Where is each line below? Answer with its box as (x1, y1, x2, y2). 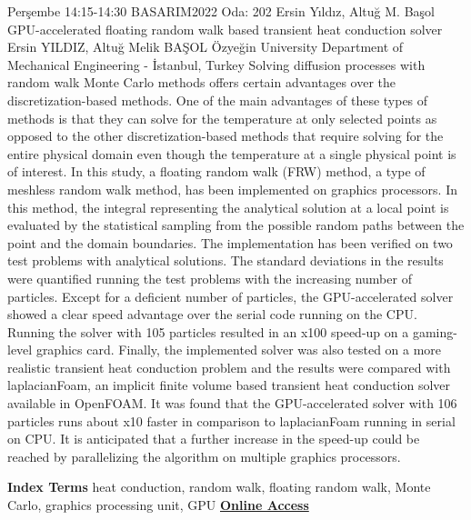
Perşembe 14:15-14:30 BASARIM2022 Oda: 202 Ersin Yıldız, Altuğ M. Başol (7, 2, 435, 20)
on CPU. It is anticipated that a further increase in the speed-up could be (7, 429, 420, 448)
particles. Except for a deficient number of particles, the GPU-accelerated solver (7, 286, 454, 305)
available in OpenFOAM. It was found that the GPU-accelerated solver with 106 (7, 394, 457, 413)
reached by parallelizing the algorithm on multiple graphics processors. (7, 446, 401, 465)
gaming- (412, 322, 457, 341)
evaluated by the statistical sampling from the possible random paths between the (7, 215, 465, 235)
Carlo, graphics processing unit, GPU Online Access (7, 495, 309, 515)
